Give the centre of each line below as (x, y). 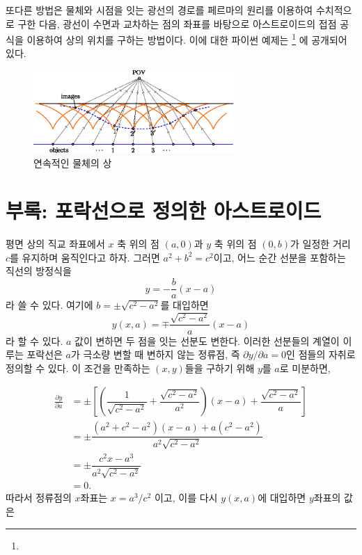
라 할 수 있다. (34, 340)
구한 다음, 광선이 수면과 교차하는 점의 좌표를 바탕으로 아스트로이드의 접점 (177, 23)
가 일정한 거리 (321, 244)
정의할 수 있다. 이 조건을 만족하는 (78, 368)
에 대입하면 (282, 498)
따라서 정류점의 (39, 498)
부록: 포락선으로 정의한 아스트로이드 (164, 210)
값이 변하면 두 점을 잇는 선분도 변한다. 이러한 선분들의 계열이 (207, 340)
